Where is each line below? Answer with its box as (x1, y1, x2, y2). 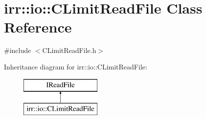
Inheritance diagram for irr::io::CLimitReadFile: (4, 61, 147, 71)
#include (4, 45, 31, 55)
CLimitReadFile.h (42, 45, 96, 55)
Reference (4, 17, 72, 37)
